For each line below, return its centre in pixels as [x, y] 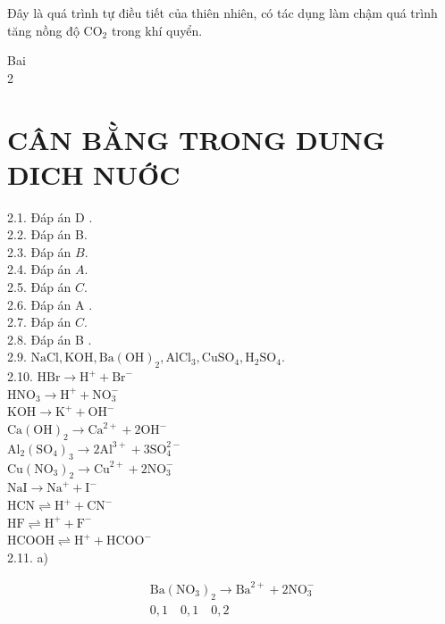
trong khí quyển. [157, 30]
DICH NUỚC [94, 174]
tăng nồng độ [43, 30]
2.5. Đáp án [39, 287]
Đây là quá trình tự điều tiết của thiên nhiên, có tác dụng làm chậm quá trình [222, 12]
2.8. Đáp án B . [50, 339]
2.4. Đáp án [39, 269]
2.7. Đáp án [39, 322]
